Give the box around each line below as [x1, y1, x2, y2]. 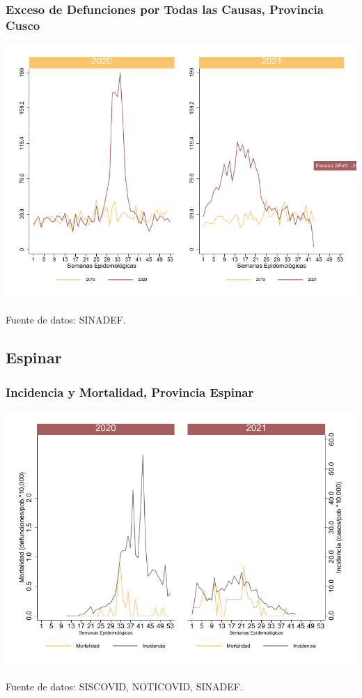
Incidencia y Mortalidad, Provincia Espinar [6, 383, 254, 400]
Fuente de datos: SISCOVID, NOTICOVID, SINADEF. [6, 678, 243, 693]
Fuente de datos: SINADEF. [6, 312, 126, 327]
